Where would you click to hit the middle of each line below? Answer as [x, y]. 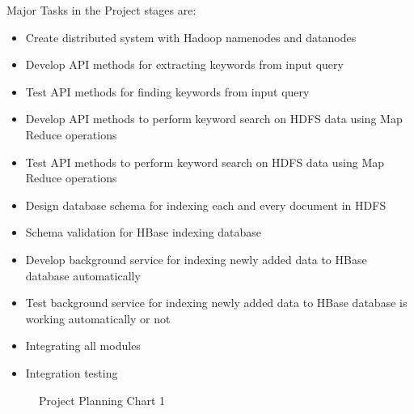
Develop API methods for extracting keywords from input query [184, 64]
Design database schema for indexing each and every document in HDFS [206, 205]
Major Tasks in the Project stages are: [101, 10]
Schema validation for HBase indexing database [144, 232]
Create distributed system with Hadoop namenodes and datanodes [191, 37]
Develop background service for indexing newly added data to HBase [196, 259]
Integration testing [72, 372]
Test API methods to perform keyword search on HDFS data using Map [205, 162]
